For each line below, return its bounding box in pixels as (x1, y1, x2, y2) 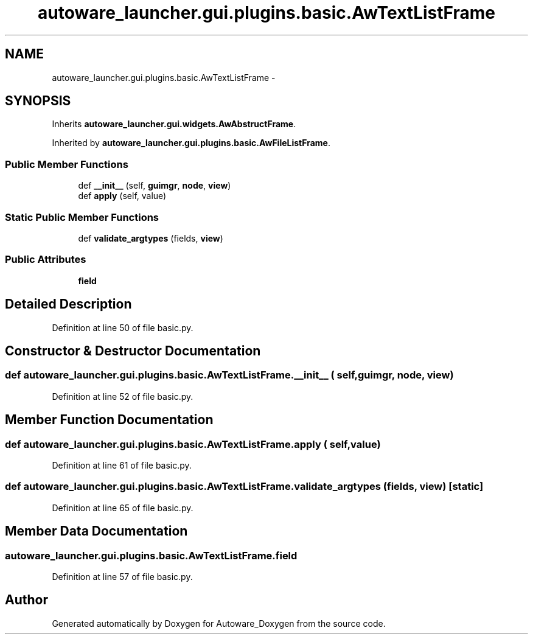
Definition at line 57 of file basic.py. (52, 571, 193, 582)
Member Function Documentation (5, 412, 214, 428)
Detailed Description (5, 296, 132, 312)
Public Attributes (5, 253, 86, 266)
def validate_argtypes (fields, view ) (78, 232, 223, 243)
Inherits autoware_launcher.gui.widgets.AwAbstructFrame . (52, 119, 296, 130)
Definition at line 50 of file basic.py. (52, 322, 193, 333)
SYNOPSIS (5, 93, 71, 109)
